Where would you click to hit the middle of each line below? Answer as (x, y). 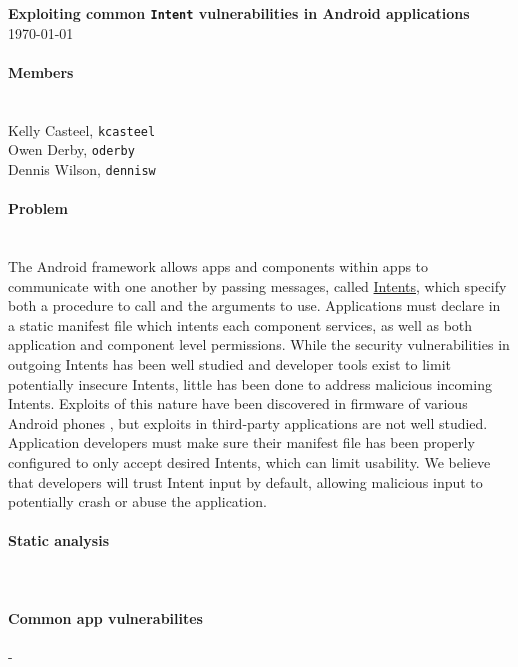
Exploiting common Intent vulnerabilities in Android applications (239, 13)
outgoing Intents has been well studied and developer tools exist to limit (229, 363)
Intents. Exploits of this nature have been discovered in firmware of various (238, 403)
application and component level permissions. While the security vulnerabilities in (259, 344)
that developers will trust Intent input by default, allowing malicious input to (245, 481)
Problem (38, 208)
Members (41, 71)
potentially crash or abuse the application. (137, 501)
